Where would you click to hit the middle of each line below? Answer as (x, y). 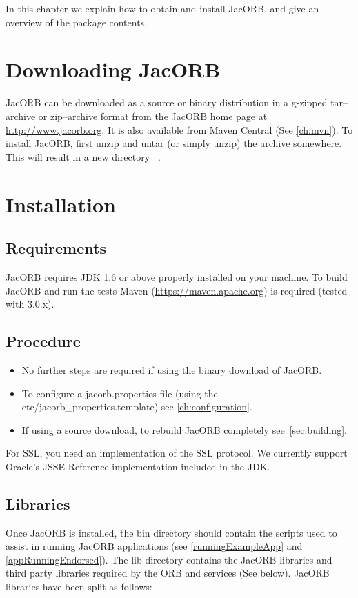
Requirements (56, 248)
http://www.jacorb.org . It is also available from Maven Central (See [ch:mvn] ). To (179, 129)
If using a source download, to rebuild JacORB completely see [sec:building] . (184, 429)
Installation (61, 204)
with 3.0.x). (30, 304)
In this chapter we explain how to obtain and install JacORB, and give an (162, 8)
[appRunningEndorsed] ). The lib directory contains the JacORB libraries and (169, 559)
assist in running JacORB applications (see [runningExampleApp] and (154, 546)
